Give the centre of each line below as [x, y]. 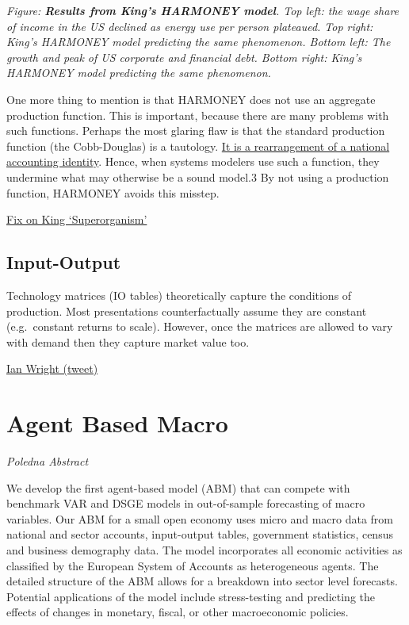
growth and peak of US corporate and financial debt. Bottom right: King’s [184, 57]
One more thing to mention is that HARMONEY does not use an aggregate [191, 99]
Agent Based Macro [117, 423]
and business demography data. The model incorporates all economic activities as [204, 549]
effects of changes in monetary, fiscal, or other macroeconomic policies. [178, 612]
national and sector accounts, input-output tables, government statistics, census [200, 534]
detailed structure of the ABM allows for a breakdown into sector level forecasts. [202, 581]
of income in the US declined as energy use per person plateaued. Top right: [190, 26]
